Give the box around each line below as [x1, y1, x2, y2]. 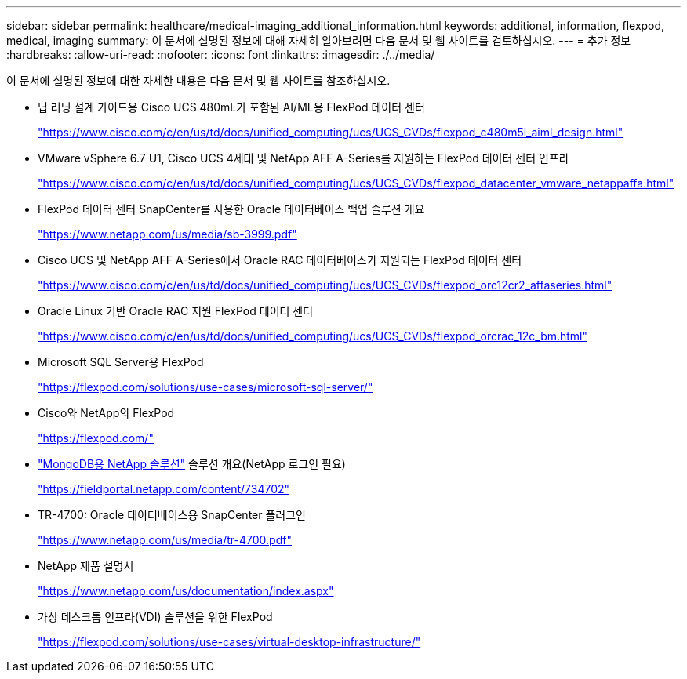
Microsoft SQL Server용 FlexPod [38, 355, 204, 369]
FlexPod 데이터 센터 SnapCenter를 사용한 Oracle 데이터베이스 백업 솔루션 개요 [38, 202, 425, 216]
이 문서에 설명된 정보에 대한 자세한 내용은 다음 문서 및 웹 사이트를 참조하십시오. [6, 74, 391, 87]
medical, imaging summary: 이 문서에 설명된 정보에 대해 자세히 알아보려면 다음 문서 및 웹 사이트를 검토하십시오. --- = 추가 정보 [6, 34, 631, 47]
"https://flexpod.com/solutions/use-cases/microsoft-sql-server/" [38, 380, 373, 394]
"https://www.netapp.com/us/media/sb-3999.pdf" [38, 227, 297, 241]
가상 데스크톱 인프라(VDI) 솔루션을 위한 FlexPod [38, 610, 273, 623]
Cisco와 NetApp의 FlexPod [38, 406, 175, 419]
